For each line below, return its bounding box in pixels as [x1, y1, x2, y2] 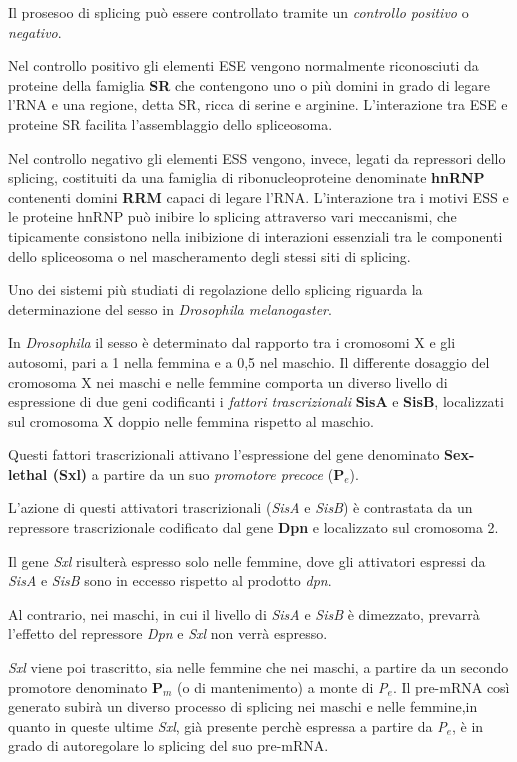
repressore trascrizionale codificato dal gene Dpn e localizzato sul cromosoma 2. [8, 517, 499, 538]
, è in [452, 715, 484, 736]
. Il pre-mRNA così [392, 676, 510, 697]
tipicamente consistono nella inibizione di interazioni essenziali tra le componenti [8, 225, 503, 246]
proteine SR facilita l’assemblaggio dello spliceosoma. [8, 113, 333, 134]
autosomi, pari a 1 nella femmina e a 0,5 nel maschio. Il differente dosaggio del [8, 351, 490, 372]
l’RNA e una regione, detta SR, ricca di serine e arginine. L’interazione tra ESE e [8, 94, 508, 115]
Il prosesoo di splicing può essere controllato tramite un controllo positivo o [8, 2, 469, 22]
